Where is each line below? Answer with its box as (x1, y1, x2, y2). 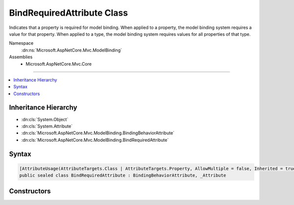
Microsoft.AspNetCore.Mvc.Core (25, 61, 92, 67)
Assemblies (9, 54, 33, 60)
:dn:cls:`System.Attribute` (21, 123, 73, 129)
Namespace (9, 40, 34, 46)
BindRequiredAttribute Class (9, 7, 128, 18)
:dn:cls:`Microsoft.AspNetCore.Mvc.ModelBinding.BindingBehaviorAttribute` (21, 130, 175, 136)
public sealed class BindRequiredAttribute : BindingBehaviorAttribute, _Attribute (19, 173, 226, 179)
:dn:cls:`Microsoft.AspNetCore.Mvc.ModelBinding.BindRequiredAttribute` (21, 137, 169, 143)
